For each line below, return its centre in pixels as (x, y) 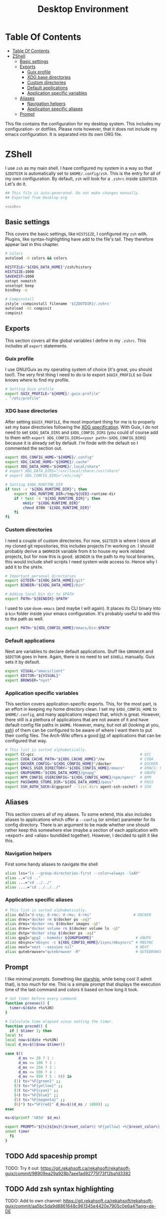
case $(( (14, 1054)
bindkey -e (16, 290)
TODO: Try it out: (22, 1168)
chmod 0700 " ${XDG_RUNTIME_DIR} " (57, 508)
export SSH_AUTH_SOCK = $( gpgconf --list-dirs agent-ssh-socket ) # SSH (78, 787)
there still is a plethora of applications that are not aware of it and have (77, 719)
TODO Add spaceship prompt (51, 1156)
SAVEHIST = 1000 (20, 276)
